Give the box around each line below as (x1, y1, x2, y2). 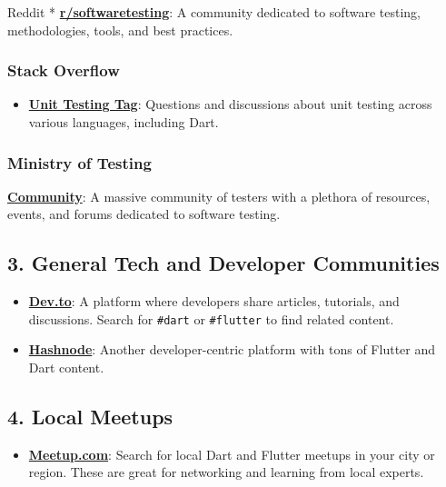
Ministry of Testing (7, 151, 152, 174)
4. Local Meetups (7, 403, 173, 431)
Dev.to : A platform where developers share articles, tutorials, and (28, 292, 400, 311)
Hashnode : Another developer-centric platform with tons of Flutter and (28, 340, 436, 359)
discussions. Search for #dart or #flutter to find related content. (28, 309, 394, 328)
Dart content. (28, 358, 104, 377)
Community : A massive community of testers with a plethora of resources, (7, 186, 431, 205)
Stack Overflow (7, 59, 120, 82)
